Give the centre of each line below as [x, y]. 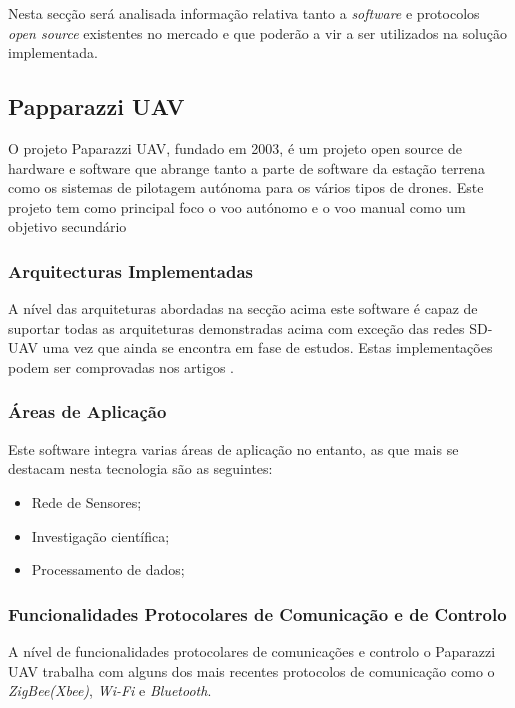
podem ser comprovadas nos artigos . [121, 366]
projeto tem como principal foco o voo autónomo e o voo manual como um [237, 206]
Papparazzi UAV [96, 106]
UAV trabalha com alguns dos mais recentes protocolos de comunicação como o [251, 670]
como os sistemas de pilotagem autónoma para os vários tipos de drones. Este [246, 187]
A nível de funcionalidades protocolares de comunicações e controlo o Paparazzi [252, 650]
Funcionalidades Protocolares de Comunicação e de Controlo [257, 613]
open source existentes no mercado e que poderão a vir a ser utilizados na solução [257, 32]
